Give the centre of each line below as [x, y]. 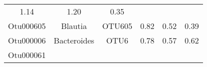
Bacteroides [74, 40]
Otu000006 [27, 40]
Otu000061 [27, 55]
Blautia [74, 26]
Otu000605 [27, 26]
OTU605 [117, 26]
